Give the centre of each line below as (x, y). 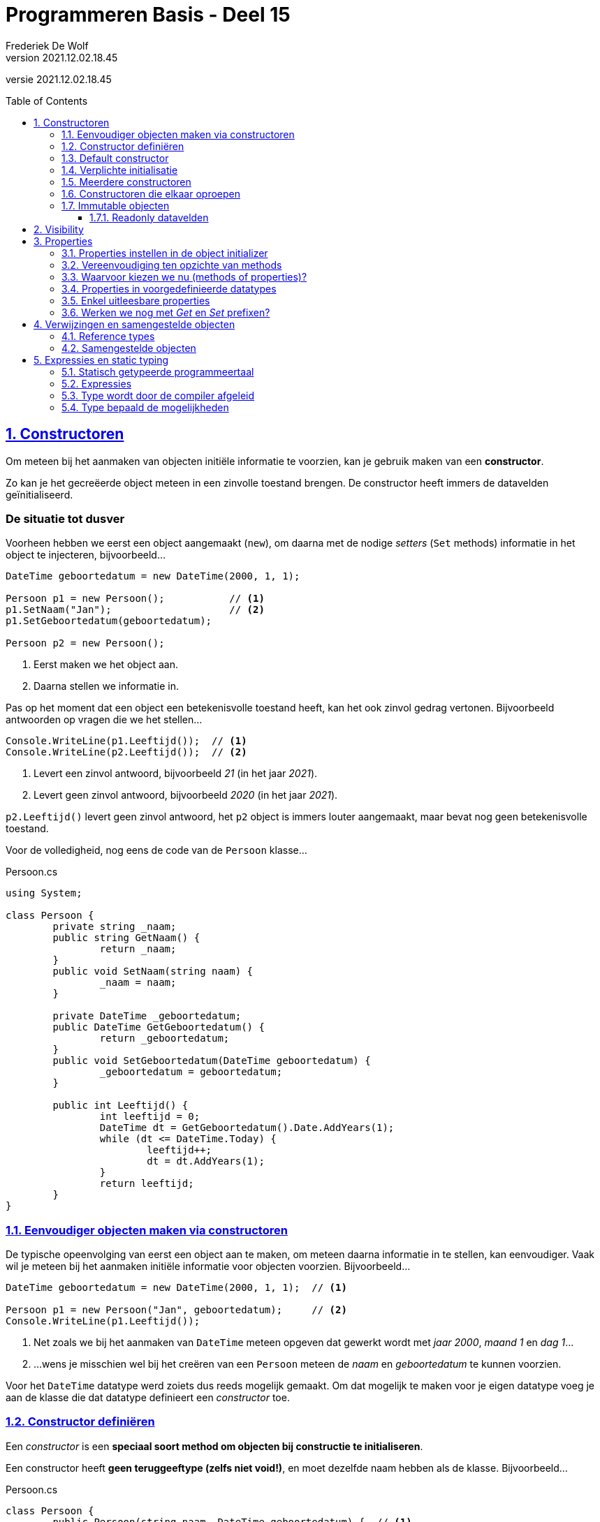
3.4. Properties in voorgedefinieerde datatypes (169, 288)
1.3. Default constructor (115, 158)
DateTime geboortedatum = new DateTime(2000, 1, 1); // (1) (176, 1288)
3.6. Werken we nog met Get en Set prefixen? (166, 312)
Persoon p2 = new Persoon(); (85, 643)
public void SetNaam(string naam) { (153, 971)
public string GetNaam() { (126, 938)
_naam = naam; (138, 983)
